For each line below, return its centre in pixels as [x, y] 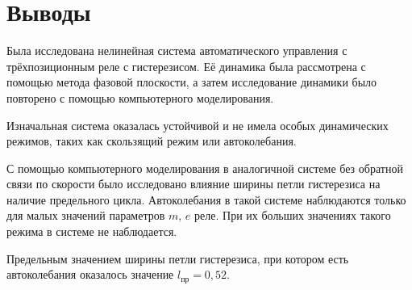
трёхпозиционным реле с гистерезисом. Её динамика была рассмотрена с [186, 66]
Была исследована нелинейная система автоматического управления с [177, 50]
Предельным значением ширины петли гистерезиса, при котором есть [178, 258]
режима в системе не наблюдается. [92, 231]
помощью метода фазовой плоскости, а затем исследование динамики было [192, 82]
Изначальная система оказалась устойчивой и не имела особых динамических [198, 125]
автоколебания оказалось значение [90, 274]
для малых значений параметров [86, 215]
